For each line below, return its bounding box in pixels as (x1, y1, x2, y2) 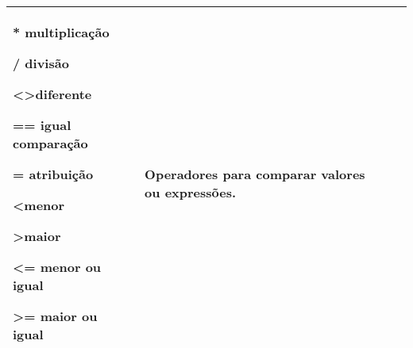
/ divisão (13, 54, 69, 72)
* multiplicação (13, 23, 110, 41)
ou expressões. (145, 183, 237, 201)
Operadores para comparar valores (145, 165, 365, 183)
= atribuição (13, 165, 94, 183)
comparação (13, 134, 88, 152)
